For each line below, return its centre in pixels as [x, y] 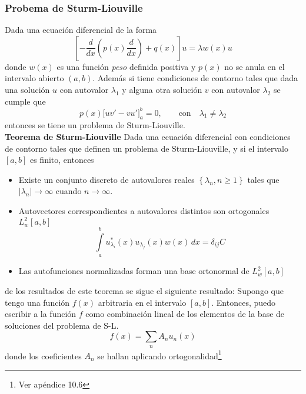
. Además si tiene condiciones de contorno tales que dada [195, 78]
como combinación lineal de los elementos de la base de [185, 314]
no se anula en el [255, 66]
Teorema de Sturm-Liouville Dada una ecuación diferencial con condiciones [148, 137]
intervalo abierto [34, 78]
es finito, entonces [62, 160]
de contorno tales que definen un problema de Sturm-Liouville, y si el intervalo [147, 148]
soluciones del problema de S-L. [62, 325]
